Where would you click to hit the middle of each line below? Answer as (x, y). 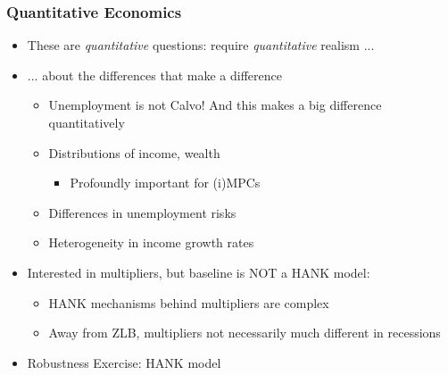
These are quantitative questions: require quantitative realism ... (201, 45)
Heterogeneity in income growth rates (151, 242)
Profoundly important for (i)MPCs (165, 183)
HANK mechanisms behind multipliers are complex (189, 302)
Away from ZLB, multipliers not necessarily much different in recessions (245, 333)
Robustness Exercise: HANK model (124, 362)
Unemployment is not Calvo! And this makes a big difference (215, 105)
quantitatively (87, 122)
